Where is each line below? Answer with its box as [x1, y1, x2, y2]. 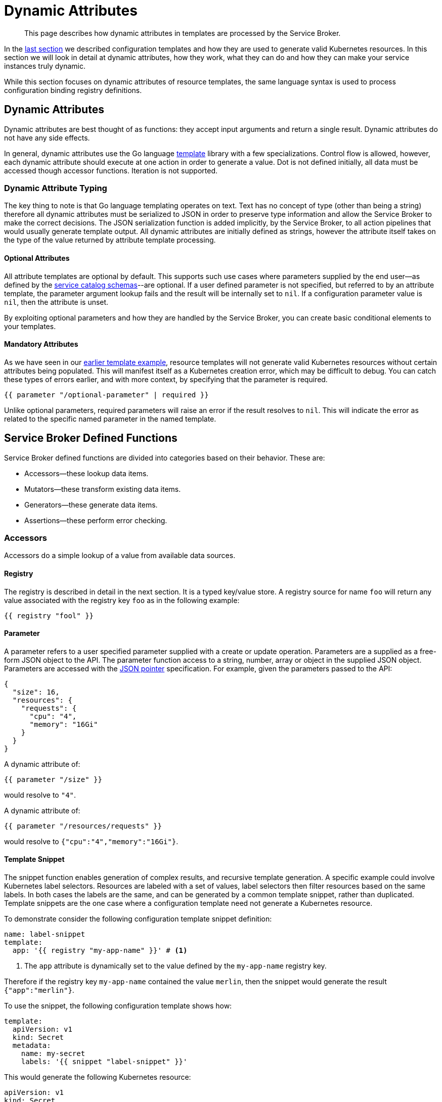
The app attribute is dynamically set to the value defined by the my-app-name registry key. [24, 961, 327, 971]
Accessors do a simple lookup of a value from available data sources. [4, 551, 236, 560]
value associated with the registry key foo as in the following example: [4, 595, 240, 605]
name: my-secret [21, 1049, 85, 1058]
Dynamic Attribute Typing [4, 182, 107, 193]
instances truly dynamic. [4, 61, 86, 70]
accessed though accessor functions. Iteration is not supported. [4, 166, 218, 175]
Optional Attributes [4, 253, 70, 262]
